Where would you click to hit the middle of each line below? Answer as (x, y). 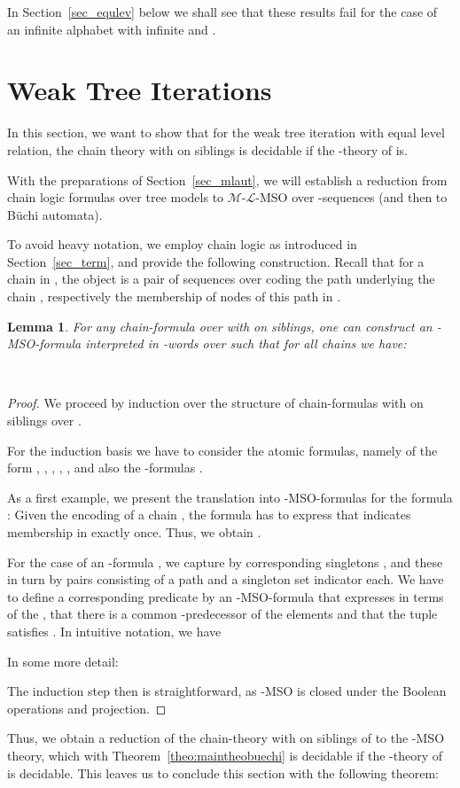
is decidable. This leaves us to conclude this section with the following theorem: (223, 772)
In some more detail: (63, 661)
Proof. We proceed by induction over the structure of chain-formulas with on (215, 403)
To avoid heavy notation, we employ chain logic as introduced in (182, 244)
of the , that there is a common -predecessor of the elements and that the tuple (222, 614)
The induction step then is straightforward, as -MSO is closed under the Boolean (227, 691)
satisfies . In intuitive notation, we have (114, 631)
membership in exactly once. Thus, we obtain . (134, 532)
